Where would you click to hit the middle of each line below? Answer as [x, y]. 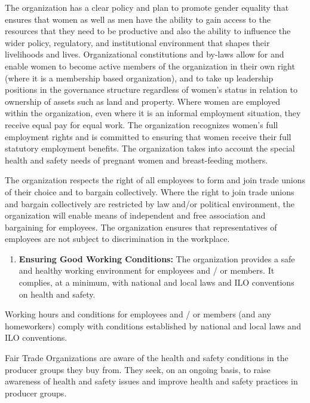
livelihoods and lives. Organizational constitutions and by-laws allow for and [145, 54]
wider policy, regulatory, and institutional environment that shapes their [137, 42]
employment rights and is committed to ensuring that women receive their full [148, 136]
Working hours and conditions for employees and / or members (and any [138, 314]
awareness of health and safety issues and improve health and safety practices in [151, 381]
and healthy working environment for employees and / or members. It [147, 270]
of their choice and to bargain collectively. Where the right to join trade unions [150, 191]
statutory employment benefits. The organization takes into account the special [150, 148]
